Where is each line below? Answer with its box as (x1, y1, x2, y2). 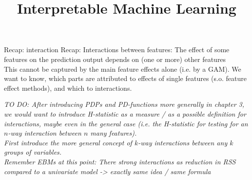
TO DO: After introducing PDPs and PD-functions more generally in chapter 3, (4, 99, 245, 109)
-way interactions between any (138, 137, 228, 147)
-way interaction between (8, 128, 81, 138)
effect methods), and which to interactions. (4, 82, 132, 93)
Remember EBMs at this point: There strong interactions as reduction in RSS (4, 156, 236, 166)
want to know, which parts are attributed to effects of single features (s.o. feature (4, 73, 247, 83)
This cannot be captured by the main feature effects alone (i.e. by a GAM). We (4, 63, 241, 74)
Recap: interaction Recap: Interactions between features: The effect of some (4, 44, 230, 55)
